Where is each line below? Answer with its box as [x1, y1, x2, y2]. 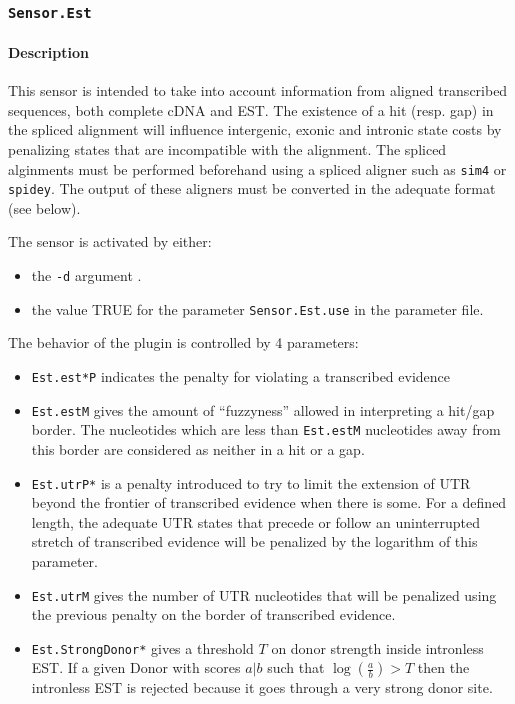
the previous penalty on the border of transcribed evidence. [31, 604, 396, 625]
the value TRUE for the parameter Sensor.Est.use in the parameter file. [31, 298, 484, 319]
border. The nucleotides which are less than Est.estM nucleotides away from [31, 419, 501, 440]
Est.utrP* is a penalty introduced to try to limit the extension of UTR [31, 472, 471, 493]
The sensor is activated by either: [8, 231, 212, 252]
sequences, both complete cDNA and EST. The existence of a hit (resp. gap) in [8, 99, 494, 120]
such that [267, 657, 325, 678]
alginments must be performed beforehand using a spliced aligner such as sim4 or [8, 158, 507, 179]
